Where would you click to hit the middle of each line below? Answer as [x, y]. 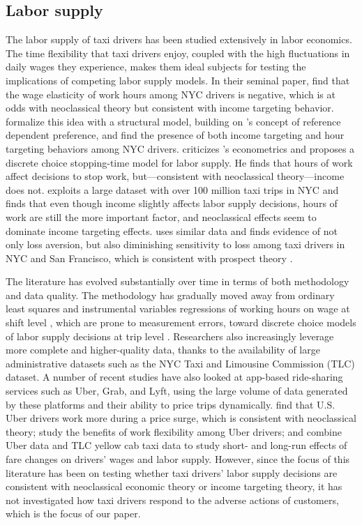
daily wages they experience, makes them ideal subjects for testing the [156, 67]
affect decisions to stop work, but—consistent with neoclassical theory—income [175, 176]
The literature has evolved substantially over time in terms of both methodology [178, 281]
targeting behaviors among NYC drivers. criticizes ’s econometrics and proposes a [180, 148]
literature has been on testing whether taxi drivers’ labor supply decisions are [172, 472]
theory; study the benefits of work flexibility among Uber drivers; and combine [174, 431]
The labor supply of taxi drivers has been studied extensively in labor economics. [179, 39]
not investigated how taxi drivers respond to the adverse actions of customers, [172, 500]
